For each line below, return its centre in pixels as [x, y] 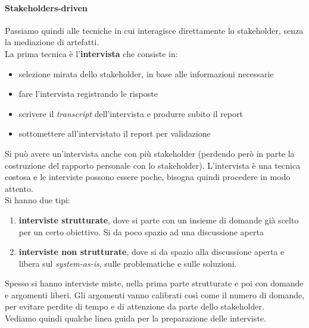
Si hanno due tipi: [38, 200]
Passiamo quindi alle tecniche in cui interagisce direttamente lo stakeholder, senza [154, 30]
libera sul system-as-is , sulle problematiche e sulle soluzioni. [128, 263]
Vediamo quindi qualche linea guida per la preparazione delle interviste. [135, 318]
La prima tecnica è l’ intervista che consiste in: [91, 53]
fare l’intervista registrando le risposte [88, 94]
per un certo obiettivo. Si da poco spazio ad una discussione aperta [141, 231]
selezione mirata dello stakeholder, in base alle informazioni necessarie [146, 73]
